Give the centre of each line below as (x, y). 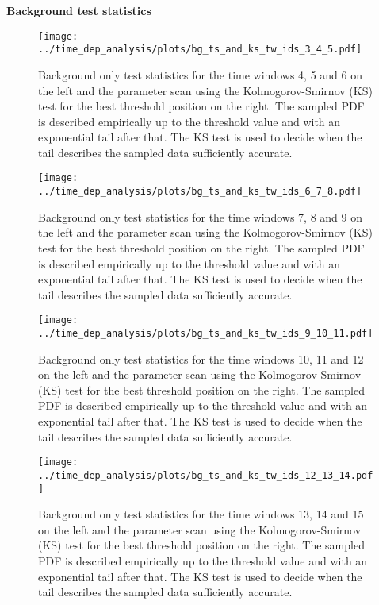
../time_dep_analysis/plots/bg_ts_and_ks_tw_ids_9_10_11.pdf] (206, 333)
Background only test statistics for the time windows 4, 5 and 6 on (200, 74)
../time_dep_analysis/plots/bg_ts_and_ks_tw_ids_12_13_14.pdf (206, 475)
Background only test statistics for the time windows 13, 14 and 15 (201, 514)
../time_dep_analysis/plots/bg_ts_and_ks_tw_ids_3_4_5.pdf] (200, 50)
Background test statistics (79, 10)
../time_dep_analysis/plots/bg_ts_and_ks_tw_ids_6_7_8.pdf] (200, 192)
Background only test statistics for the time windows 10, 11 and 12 (201, 358)
